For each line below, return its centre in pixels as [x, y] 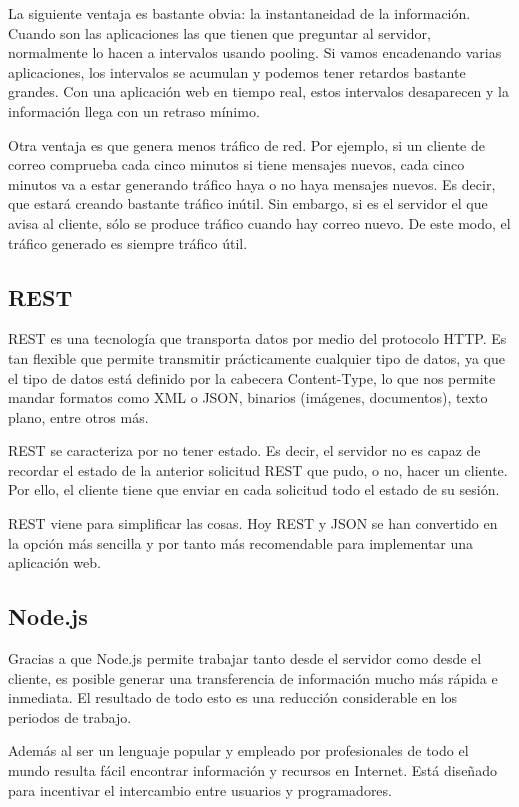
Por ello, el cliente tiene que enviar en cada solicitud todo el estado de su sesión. [254, 489]
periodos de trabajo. [70, 716]
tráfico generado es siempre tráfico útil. [128, 242]
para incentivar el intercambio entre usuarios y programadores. [200, 789]
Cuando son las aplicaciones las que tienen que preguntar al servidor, [219, 32]
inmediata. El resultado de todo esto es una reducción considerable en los [233, 697]
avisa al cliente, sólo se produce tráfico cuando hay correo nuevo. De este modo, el [259, 222]
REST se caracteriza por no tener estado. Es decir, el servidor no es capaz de [244, 450]
